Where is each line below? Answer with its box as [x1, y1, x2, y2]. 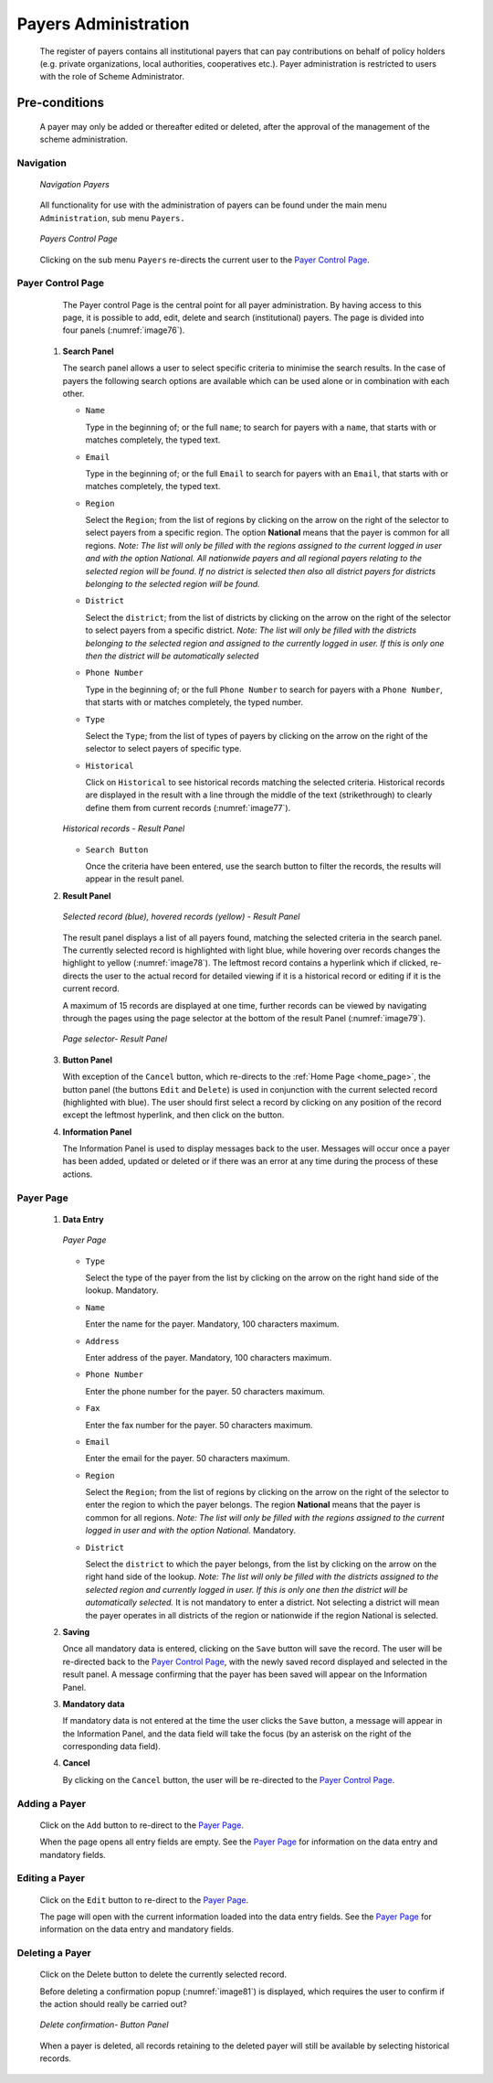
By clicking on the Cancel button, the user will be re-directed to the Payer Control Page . [62, 1774, 395, 1785]
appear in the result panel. [85, 873, 184, 884]
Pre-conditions [16, 95, 105, 111]
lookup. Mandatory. [85, 1285, 159, 1296]
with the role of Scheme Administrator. [39, 71, 184, 82]
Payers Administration [16, 14, 191, 34]
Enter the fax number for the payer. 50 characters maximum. [85, 1419, 313, 1430]
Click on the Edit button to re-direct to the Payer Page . [39, 1894, 249, 1906]
